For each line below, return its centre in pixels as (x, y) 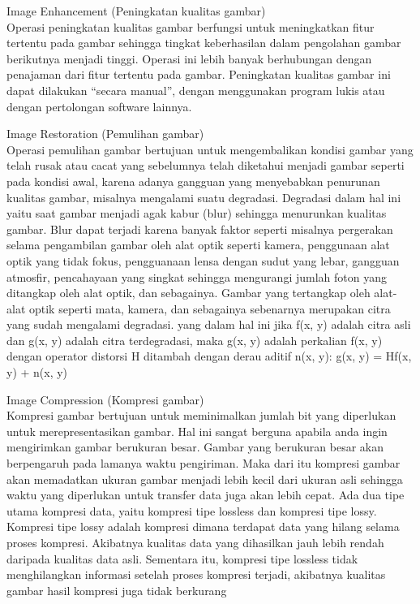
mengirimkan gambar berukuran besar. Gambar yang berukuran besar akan (195, 447)
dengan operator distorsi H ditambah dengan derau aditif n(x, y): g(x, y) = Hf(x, (209, 356)
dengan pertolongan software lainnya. (99, 106)
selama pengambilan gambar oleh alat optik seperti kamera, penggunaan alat (198, 245)
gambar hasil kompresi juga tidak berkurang (117, 590)
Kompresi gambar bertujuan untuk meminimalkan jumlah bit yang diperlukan (201, 415)
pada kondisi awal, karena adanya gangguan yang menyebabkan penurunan (193, 181)
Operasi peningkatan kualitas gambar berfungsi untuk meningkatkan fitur (191, 26)
